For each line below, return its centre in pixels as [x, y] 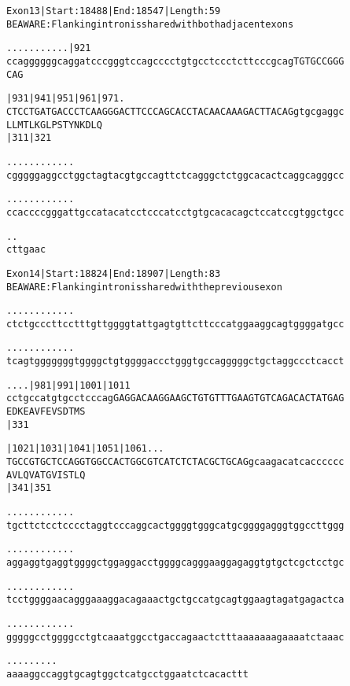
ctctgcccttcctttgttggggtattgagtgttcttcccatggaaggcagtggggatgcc [175, 324]
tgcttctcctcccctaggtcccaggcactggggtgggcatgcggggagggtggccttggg [175, 525]
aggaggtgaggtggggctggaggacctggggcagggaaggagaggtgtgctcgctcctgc [175, 562]
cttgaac [26, 250]
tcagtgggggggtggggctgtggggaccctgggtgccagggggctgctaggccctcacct [175, 361]
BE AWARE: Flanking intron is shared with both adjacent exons [150, 24]
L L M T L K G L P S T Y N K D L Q [54, 125]
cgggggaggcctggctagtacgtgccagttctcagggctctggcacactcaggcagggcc [175, 175]
